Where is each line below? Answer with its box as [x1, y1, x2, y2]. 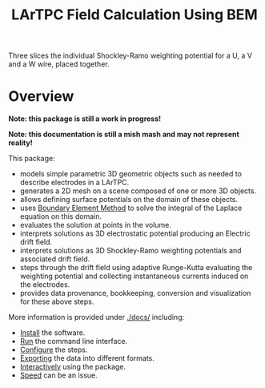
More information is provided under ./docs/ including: [8, 313, 185, 322]
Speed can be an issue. [19, 370, 98, 380]
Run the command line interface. [19, 337, 128, 346]
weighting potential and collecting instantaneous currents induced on [19, 271, 249, 281]
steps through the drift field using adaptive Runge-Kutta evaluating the [19, 263, 253, 273]
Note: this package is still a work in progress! [8, 114, 162, 123]
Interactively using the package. [19, 362, 126, 372]
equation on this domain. [19, 212, 102, 221]
